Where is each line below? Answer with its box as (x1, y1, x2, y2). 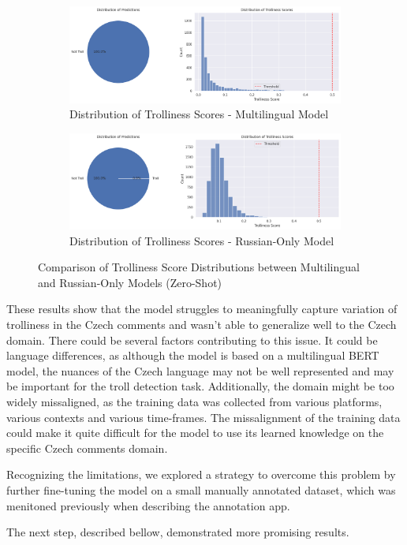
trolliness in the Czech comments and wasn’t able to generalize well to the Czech (6, 316, 397, 333)
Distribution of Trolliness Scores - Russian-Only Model (69, 232, 334, 248)
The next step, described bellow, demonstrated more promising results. (6, 524, 349, 540)
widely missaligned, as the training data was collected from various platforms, (6, 394, 383, 410)
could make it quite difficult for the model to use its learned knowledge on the (6, 424, 384, 441)
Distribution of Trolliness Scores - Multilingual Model (69, 106, 329, 122)
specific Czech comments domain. (6, 439, 168, 456)
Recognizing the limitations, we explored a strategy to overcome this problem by (6, 466, 396, 483)
